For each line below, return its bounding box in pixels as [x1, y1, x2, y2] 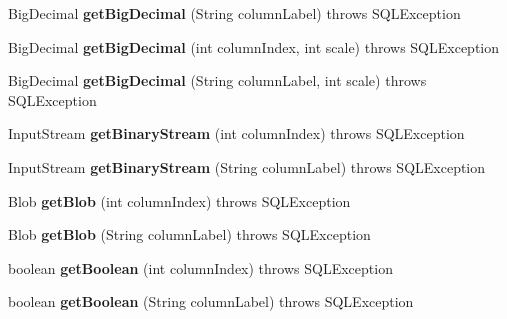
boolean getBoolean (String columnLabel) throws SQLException [8, 291, 414, 312]
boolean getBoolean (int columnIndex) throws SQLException [8, 257, 393, 278]
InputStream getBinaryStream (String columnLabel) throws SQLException [8, 156, 486, 177]
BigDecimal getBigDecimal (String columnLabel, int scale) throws [8, 70, 427, 91]
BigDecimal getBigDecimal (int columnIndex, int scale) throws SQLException [8, 36, 500, 57]
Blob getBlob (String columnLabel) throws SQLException [8, 224, 371, 245]
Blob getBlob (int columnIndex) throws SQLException [8, 190, 351, 211]
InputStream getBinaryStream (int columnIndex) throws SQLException [8, 123, 465, 144]
